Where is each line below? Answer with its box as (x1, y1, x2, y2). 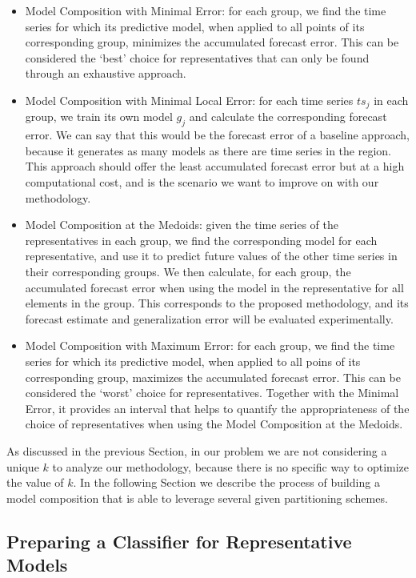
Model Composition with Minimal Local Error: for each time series (25, 91, 354, 108)
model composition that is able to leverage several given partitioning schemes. (6, 489, 388, 506)
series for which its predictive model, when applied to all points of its (25, 18, 365, 34)
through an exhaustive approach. (25, 65, 186, 82)
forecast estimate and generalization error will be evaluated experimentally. (25, 310, 394, 327)
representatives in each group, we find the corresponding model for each (25, 231, 378, 248)
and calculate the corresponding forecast (189, 108, 387, 125)
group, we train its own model (25, 108, 173, 125)
